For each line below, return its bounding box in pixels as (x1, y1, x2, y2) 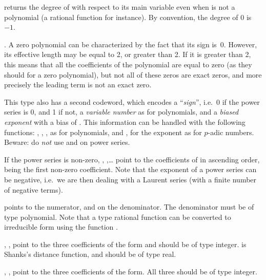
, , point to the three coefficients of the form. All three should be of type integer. (4, 266, 257, 277)
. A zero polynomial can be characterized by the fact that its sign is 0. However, (4, 39, 257, 49)
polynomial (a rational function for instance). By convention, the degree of (4, 11, 238, 22)
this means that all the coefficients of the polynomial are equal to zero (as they (4, 59, 252, 69)
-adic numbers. (208, 126, 254, 137)
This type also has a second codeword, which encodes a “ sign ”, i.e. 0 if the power (4, 96, 260, 107)
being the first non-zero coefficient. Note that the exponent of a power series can (4, 164, 257, 175)
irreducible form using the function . (4, 221, 118, 232)
